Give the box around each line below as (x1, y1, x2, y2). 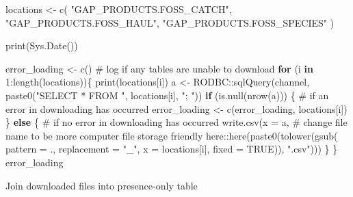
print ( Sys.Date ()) (5, 38, 78, 53)
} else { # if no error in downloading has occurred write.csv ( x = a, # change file (5, 115, 348, 129)
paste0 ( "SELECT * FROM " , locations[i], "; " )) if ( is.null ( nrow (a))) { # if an (5, 88, 329, 102)
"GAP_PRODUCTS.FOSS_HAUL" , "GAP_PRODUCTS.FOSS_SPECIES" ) (5, 15, 335, 29)
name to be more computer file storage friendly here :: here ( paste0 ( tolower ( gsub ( (5, 128, 338, 142)
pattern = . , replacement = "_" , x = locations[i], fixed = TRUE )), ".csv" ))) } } (5, 142, 338, 156)
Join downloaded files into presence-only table (5, 178, 198, 192)
